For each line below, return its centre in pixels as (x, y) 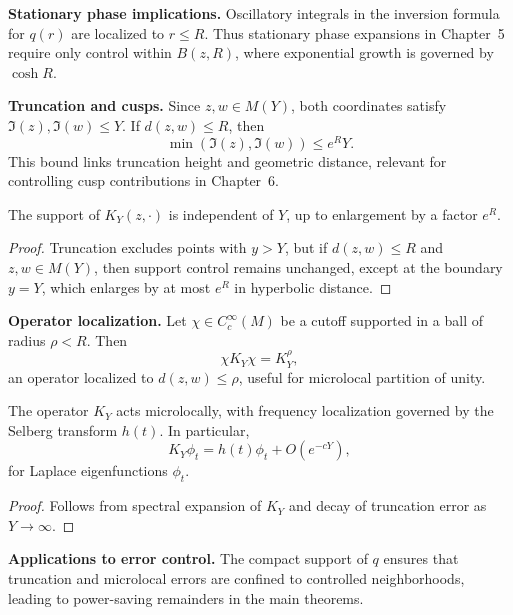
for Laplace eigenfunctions (88, 470)
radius (27, 339)
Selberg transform (63, 429)
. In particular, (204, 429)
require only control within (90, 52)
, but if (306, 247)
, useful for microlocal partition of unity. (362, 376)
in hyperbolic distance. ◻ (313, 286)
